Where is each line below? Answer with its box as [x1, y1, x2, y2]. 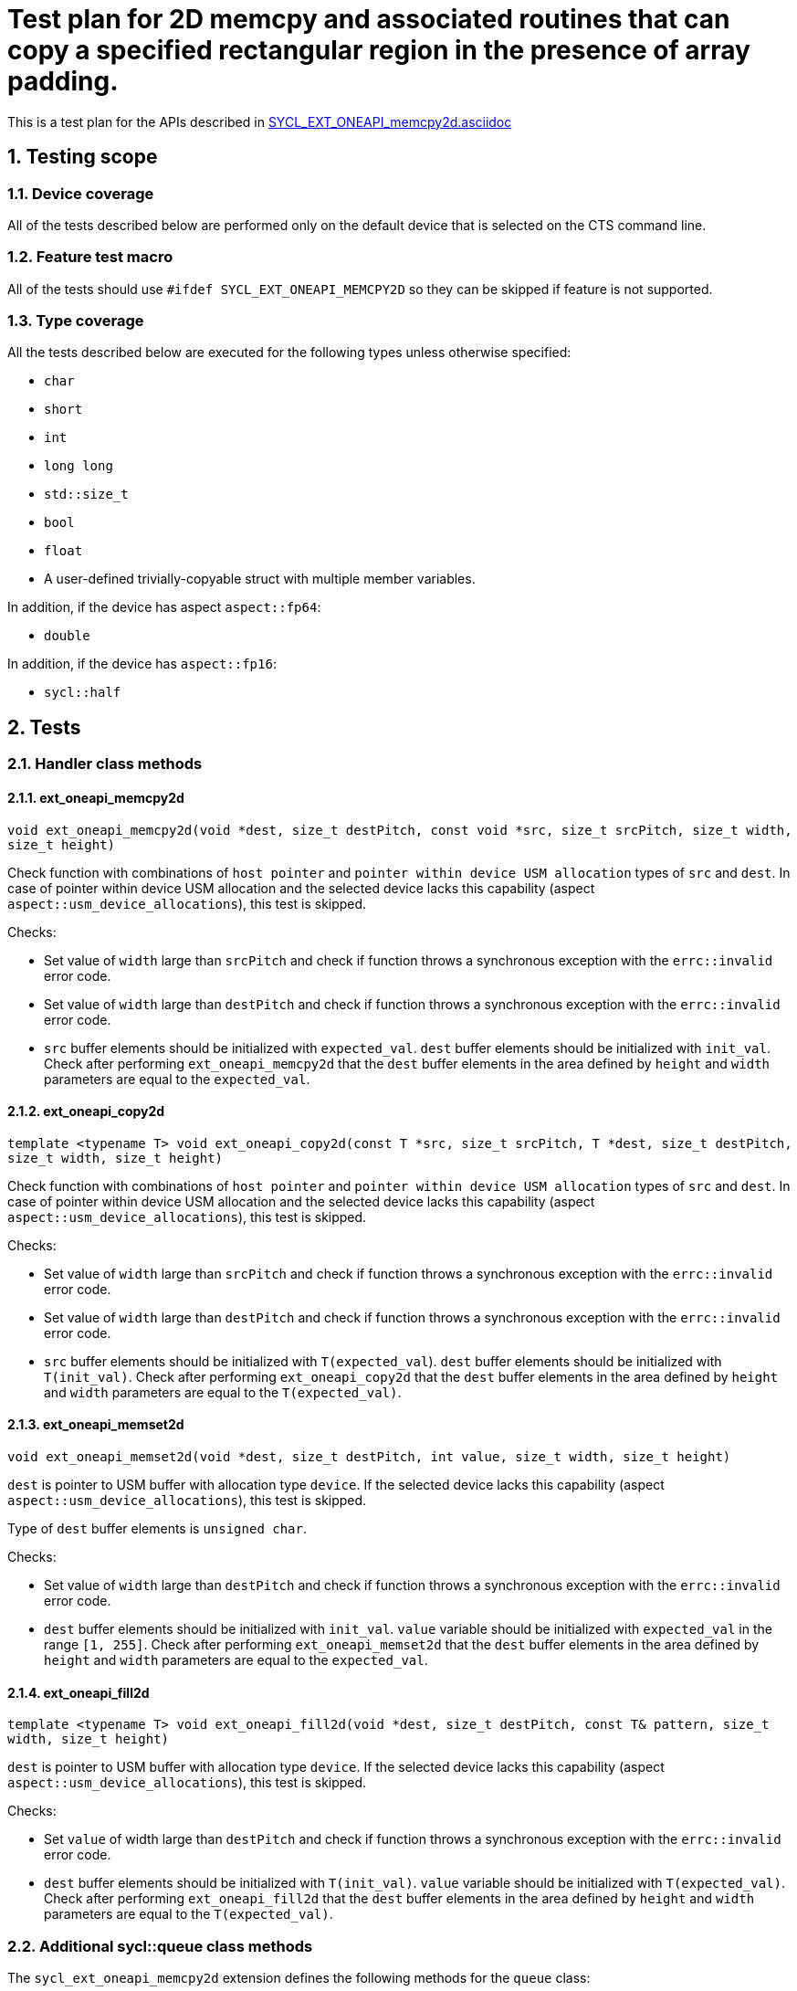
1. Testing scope [7, 145, 158, 169]
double [44, 628, 90, 644]
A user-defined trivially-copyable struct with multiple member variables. [44, 571, 476, 587]
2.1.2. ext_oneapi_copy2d [7, 1103, 165, 1120]
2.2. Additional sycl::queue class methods [7, 1936, 313, 1955]
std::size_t [44, 487, 129, 502]
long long [44, 458, 113, 474]
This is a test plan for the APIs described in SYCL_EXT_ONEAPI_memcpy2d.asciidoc [7, 113, 512, 130]
